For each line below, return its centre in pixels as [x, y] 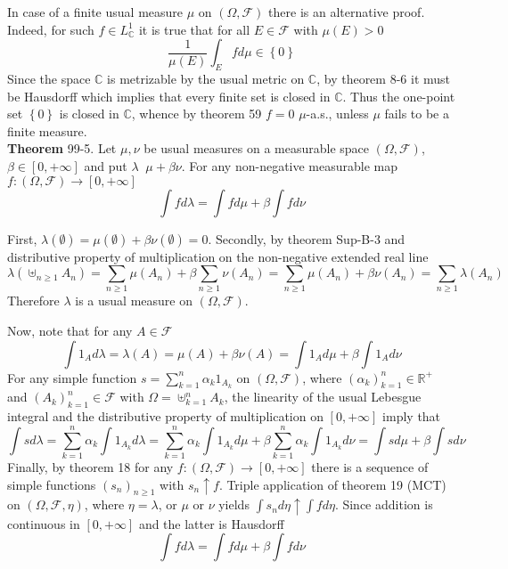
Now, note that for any [70, 331]
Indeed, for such [51, 29]
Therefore [33, 301]
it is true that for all [194, 29]
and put [106, 165]
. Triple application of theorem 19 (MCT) [332, 484]
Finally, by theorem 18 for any [90, 466]
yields [234, 504]
